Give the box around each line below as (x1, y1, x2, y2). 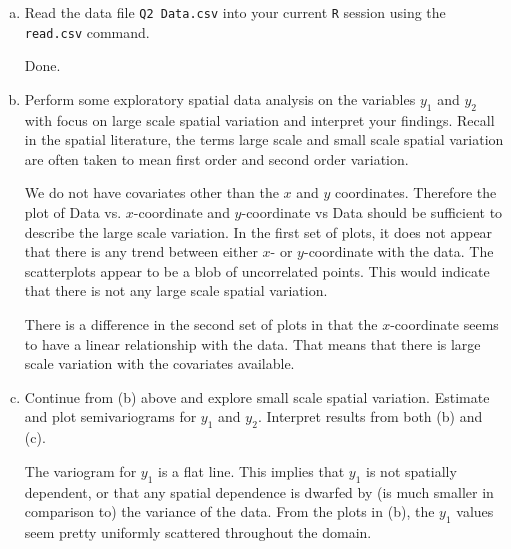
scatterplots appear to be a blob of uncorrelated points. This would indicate (24, 260, 490, 281)
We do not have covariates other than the (24, 182, 279, 203)
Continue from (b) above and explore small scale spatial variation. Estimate (24, 386, 490, 407)
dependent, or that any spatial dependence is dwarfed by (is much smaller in (24, 481, 494, 502)
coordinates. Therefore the (335, 182, 497, 203)
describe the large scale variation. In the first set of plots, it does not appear (24, 221, 493, 242)
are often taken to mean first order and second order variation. (24, 148, 409, 169)
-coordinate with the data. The (303, 241, 494, 262)
